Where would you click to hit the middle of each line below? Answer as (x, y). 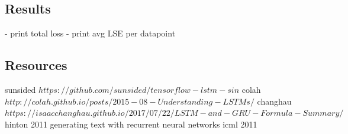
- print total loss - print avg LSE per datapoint (90, 33)
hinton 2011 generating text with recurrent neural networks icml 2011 (131, 124)
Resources (36, 65)
